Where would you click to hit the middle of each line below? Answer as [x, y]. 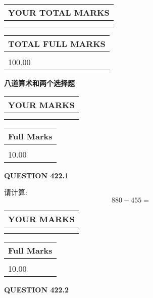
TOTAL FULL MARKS [57, 44]
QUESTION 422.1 [37, 175]
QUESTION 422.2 [37, 289]
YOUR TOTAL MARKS [59, 12]
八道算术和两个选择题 [39, 83]
